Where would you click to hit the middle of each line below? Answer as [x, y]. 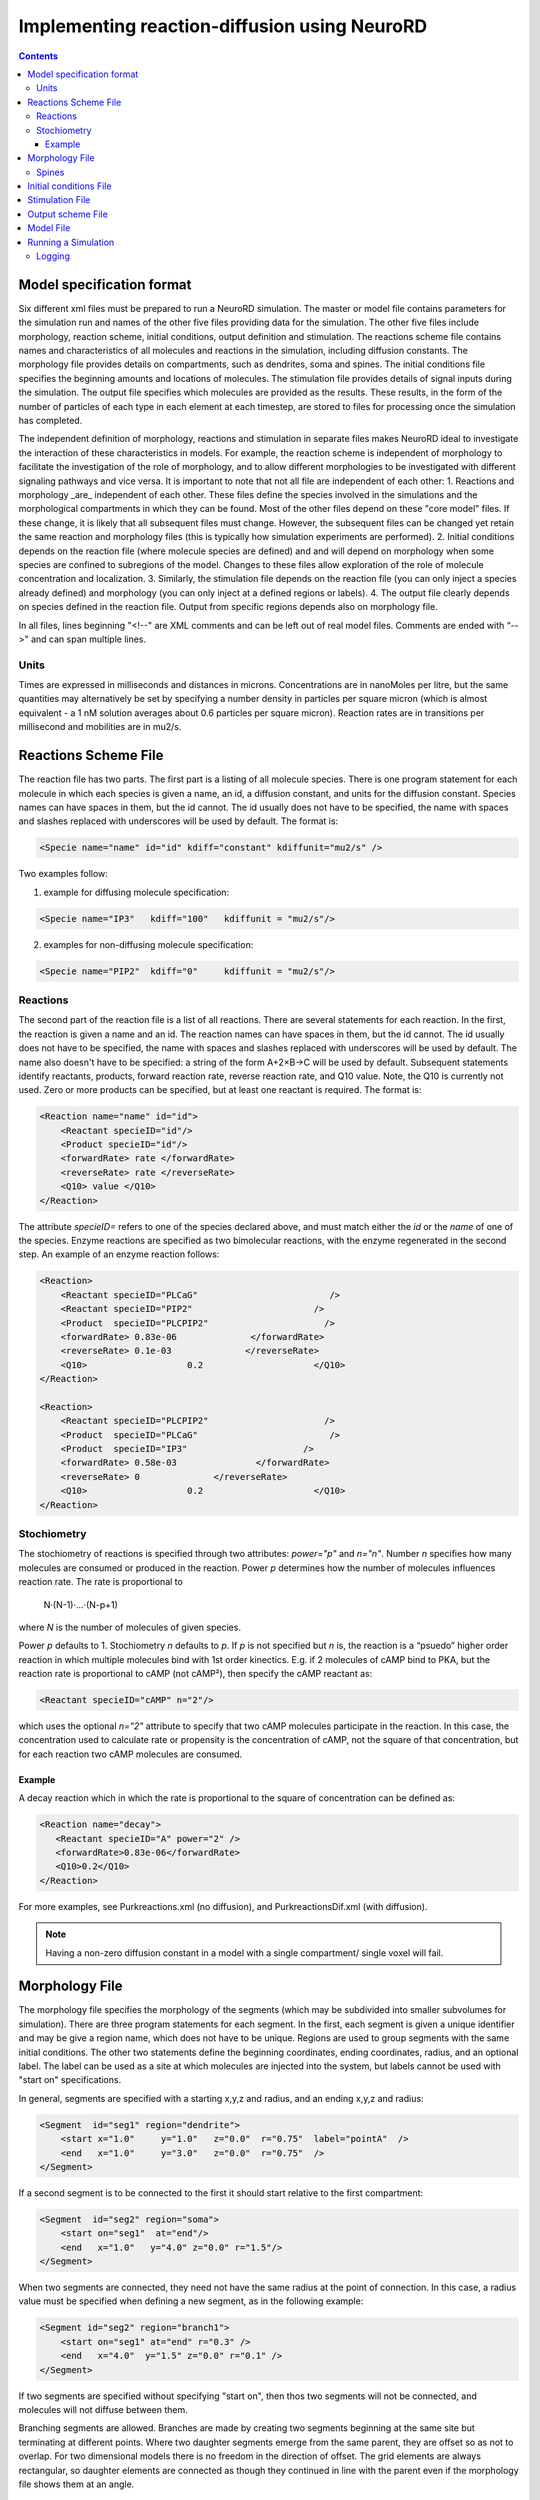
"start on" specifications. [70, 2080]
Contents [38, 56]
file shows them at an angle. [76, 2484]
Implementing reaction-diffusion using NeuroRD [223, 26]
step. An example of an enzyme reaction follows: [119, 1254]
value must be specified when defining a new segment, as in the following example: [191, 2301]
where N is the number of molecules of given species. [130, 1627]
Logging [53, 256]
